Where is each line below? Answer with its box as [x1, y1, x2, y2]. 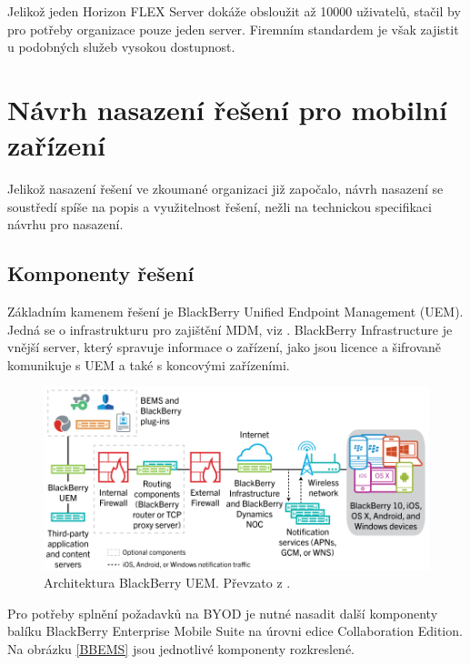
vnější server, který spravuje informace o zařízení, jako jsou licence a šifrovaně [7, 338, 442, 357]
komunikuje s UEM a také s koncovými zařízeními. [7, 355, 290, 374]
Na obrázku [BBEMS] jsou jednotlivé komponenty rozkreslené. [7, 640, 355, 659]
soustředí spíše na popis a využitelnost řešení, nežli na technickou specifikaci [7, 196, 432, 216]
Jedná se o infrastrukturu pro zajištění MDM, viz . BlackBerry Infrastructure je [7, 319, 453, 338]
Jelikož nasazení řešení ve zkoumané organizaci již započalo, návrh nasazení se [7, 179, 444, 198]
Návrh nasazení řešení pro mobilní [7, 90, 447, 127]
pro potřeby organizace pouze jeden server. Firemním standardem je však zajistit [7, 19, 459, 38]
